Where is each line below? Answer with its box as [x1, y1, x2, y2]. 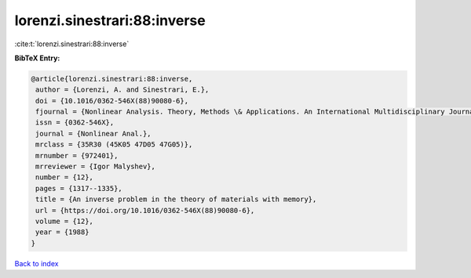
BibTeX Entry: [14, 53, 60, 63]
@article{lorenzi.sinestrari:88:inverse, [31, 74, 193, 83]
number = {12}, [35, 173, 94, 182]
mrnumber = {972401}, [35, 151, 119, 160]
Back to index [14, 258, 59, 268]
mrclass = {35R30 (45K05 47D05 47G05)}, [35, 140, 193, 149]
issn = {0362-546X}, [35, 118, 115, 127]
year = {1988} [35, 228, 89, 236]
